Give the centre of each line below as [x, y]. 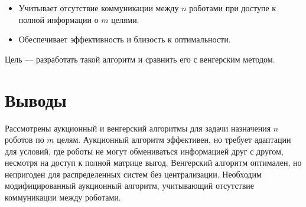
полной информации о [58, 19]
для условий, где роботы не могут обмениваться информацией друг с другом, [144, 151]
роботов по [25, 139]
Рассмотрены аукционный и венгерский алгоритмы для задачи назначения [138, 128]
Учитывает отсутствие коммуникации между [99, 8]
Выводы [36, 99]
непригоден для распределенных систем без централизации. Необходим [133, 174]
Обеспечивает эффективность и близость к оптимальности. [125, 39]
